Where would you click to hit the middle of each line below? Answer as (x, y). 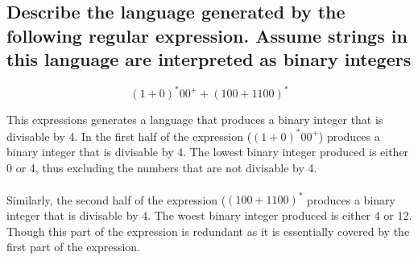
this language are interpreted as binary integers (209, 59)
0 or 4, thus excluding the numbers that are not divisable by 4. (162, 167)
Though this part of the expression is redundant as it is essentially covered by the (208, 231)
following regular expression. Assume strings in (207, 35)
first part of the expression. (74, 247)
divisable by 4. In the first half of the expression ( (129, 136)
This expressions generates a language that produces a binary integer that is (195, 120)
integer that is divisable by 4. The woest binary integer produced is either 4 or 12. (209, 215)
